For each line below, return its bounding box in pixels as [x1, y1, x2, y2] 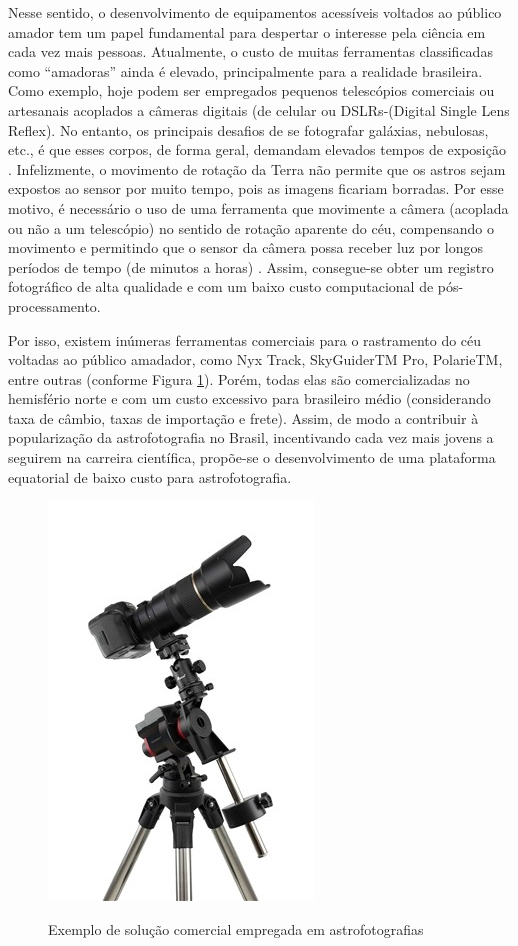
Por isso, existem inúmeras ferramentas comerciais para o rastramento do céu [8, 329, 482, 350]
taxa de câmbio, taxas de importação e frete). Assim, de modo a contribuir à [8, 407, 479, 428]
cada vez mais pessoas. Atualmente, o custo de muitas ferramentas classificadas [8, 41, 493, 62]
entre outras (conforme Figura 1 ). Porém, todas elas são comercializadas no [8, 368, 470, 389]
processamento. [8, 295, 101, 316]
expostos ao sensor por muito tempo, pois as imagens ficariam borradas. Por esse [8, 178, 504, 199]
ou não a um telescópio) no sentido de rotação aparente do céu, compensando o [8, 217, 494, 238]
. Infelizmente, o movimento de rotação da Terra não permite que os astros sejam [8, 158, 506, 179]
